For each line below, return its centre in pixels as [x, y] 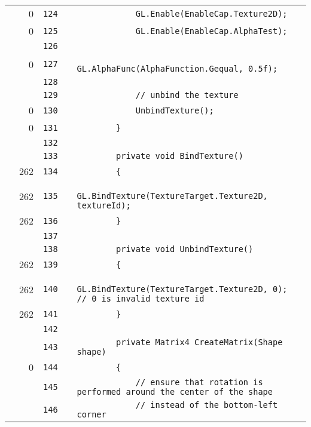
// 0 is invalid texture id [141, 299]
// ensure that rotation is [199, 382]
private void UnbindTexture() [185, 249]
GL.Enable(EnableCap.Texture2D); [211, 13]
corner [92, 414]
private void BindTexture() [180, 156]
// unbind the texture [187, 95]
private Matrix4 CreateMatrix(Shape [199, 342]
